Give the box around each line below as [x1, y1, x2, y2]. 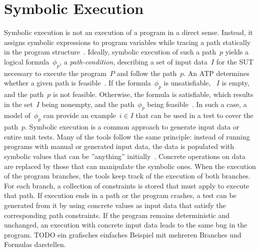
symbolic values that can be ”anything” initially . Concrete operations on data [4, 151, 245, 161]
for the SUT [216, 56, 253, 66]
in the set [4, 98, 33, 109]
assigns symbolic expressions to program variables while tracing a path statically [4, 36, 251, 47]
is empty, [221, 77, 249, 88]
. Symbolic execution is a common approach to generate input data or [25, 121, 239, 132]
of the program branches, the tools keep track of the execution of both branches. [4, 170, 250, 181]
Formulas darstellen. [4, 239, 66, 249]
